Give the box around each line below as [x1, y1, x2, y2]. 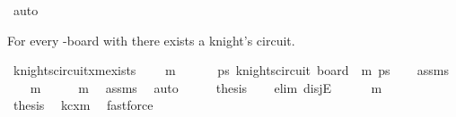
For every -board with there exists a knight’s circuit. [7, 30, 295, 49]
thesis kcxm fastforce [13, 96, 153, 114]
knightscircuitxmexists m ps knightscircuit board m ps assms [13, 61, 449, 79]
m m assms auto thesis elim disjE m [30, 78, 382, 96]
